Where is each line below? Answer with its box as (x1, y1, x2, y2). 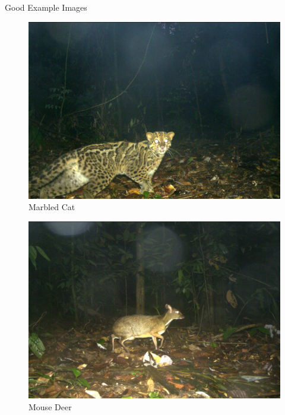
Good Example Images (5, 1, 87, 13)
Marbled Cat (28, 201, 75, 213)
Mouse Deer (28, 400, 72, 413)
